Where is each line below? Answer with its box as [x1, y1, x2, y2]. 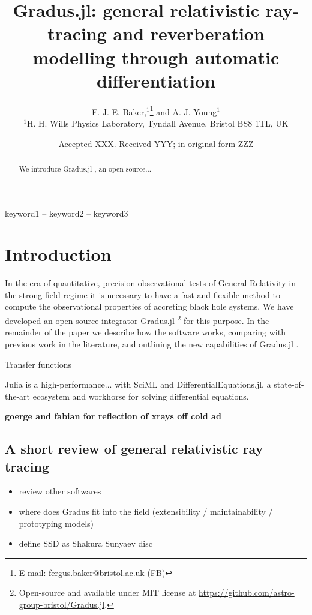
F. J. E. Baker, [92, 105, 147, 118]
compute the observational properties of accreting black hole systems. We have [5, 300, 294, 313]
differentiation [97, 68, 215, 92]
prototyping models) [19, 517, 94, 529]
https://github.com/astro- [199, 586, 295, 599]
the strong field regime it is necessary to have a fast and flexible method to [5, 288, 280, 301]
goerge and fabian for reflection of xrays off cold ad [5, 410, 221, 422]
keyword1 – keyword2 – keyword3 [5, 206, 128, 219]
